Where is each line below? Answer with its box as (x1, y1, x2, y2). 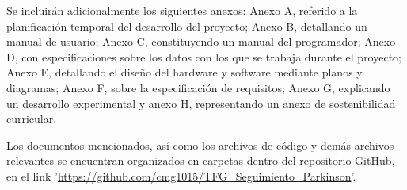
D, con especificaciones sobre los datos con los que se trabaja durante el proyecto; (6, 48, 401, 65)
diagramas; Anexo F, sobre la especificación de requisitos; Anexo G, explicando (6, 79, 390, 95)
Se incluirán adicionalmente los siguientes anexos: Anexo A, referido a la (6, 2, 358, 18)
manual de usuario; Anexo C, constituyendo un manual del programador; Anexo (6, 33, 396, 50)
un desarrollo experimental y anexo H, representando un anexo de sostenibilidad (6, 95, 396, 111)
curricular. (6, 110, 57, 127)
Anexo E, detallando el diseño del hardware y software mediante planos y (6, 64, 363, 80)
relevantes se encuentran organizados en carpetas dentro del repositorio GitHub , (6, 152, 395, 169)
